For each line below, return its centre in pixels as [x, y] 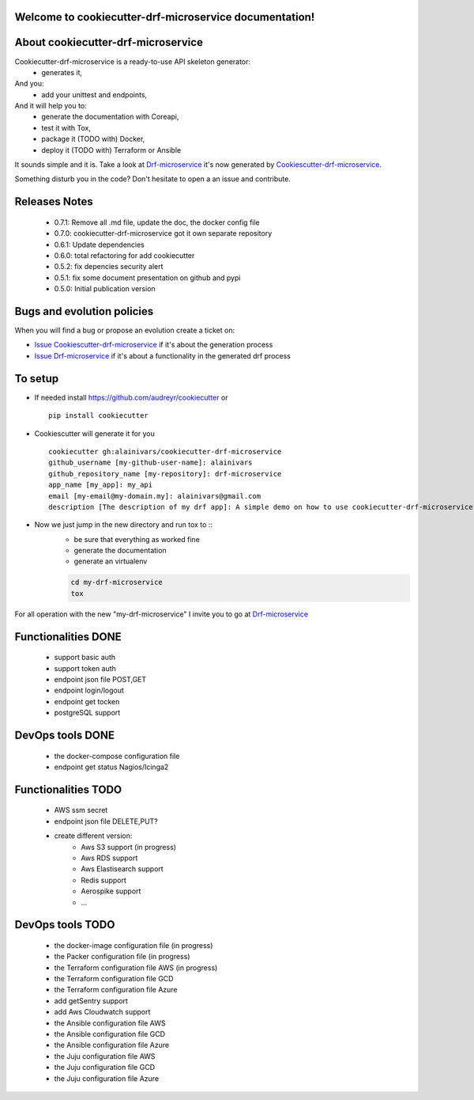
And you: [29, 84]
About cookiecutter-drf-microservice [109, 42]
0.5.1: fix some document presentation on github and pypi [147, 278]
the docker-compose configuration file [117, 756]
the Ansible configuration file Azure [112, 1045]
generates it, [62, 72]
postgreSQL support [87, 713]
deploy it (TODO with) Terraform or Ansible [111, 150]
